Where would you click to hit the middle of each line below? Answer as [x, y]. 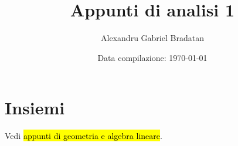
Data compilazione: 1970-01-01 [152, 57]
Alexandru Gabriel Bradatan [152, 38]
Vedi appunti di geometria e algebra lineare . [84, 136]
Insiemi [35, 108]
